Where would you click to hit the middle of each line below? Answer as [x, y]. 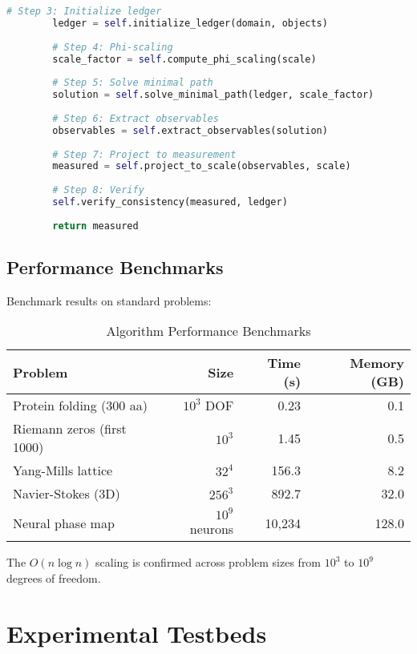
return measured [95, 226]
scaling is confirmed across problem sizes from [208, 562]
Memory [377, 363]
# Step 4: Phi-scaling [113, 47]
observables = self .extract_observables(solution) [190, 130]
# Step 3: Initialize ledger [84, 11]
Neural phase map [64, 523]
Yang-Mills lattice [63, 470]
